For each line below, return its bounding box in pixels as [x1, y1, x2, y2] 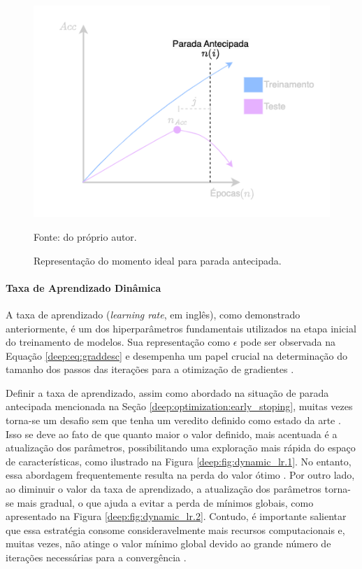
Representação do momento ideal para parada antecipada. [34, 253, 282, 267]
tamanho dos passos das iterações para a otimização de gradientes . [6, 362, 294, 377]
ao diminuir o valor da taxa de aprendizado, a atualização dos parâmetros [6, 482, 321, 496]
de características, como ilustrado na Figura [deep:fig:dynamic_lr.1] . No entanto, [6, 454, 352, 468]
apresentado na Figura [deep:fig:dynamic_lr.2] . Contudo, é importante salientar [6, 509, 347, 524]
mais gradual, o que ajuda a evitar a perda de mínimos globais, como [17, 495, 314, 510]
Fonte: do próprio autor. [34, 229, 137, 244]
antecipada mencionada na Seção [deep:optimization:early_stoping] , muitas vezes [6, 399, 353, 414]
